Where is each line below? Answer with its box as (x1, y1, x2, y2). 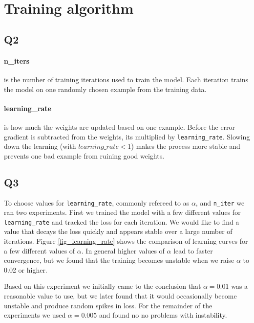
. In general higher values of (81, 245, 165, 255)
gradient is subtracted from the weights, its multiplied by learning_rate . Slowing (4, 131, 250, 141)
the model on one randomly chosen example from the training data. (4, 84, 207, 94)
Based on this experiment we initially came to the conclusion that (4, 281, 201, 291)
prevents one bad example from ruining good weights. (4, 150, 165, 161)
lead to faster (173, 245, 213, 255)
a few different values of (4, 245, 75, 255)
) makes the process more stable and (131, 141, 240, 151)
